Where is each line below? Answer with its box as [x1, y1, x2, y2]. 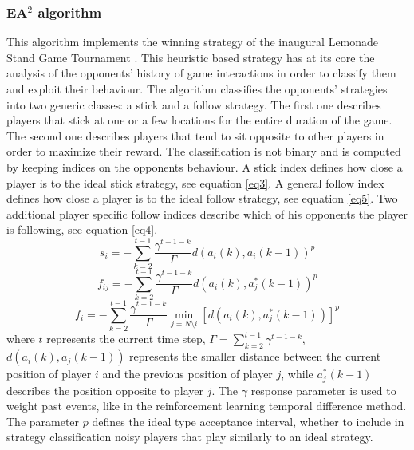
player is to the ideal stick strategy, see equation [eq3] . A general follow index [6, 174, 384, 191]
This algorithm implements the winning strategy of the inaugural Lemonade [6, 34, 379, 50]
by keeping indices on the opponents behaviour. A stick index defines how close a [6, 158, 403, 175]
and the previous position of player [102, 365, 273, 382]
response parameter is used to [250, 381, 396, 398]
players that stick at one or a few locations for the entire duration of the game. [6, 112, 392, 128]
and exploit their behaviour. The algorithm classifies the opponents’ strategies [6, 81, 388, 97]
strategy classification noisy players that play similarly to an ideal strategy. [6, 428, 373, 445]
